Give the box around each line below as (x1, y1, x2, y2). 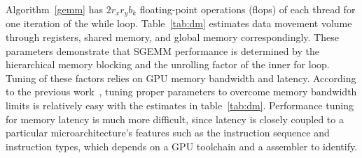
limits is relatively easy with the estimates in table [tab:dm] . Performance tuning (6, 98, 354, 113)
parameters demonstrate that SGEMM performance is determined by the (6, 43, 319, 58)
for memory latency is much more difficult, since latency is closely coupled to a (6, 111, 344, 126)
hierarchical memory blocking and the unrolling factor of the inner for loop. (6, 57, 330, 72)
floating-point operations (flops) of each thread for (139, 2, 356, 16)
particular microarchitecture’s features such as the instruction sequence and (6, 125, 330, 140)
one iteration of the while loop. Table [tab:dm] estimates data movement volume (6, 16, 352, 31)
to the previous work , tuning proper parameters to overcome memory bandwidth (6, 84, 357, 99)
